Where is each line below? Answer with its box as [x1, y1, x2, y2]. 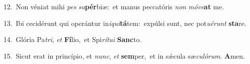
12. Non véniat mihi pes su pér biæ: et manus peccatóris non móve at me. [3, 1, 224, 11]
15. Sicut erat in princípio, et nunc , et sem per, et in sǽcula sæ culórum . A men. [3, 50, 245, 61]
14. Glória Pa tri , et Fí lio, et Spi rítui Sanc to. [3, 34, 142, 44]
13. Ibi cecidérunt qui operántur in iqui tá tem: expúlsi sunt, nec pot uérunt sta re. [3, 18, 247, 28]
